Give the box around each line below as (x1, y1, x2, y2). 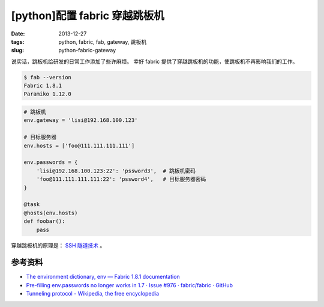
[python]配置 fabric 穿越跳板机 (11, 9, 164, 22)
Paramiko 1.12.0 (23, 91, 72, 97)
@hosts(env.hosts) (23, 209, 78, 216)
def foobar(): (23, 218, 65, 225)
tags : (11, 38, 25, 45)
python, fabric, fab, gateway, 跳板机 (58, 38, 147, 45)
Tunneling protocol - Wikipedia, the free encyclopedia (26, 290, 159, 297)
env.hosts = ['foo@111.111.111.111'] (23, 142, 135, 149)
